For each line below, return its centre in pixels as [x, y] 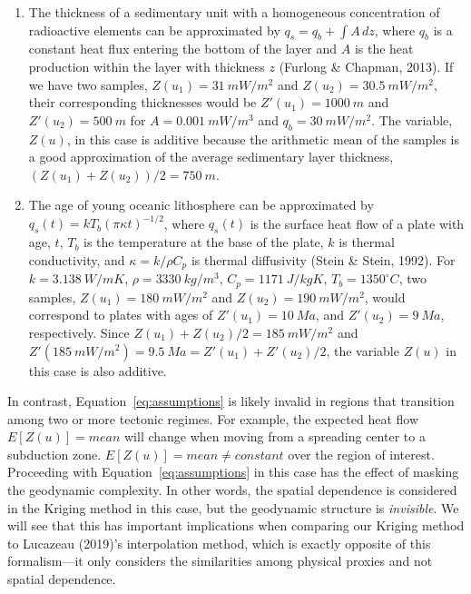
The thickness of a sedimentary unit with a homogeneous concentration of [234, 12]
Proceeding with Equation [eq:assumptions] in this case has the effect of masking [233, 472]
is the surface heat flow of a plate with [357, 223]
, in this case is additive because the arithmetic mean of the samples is [263, 139]
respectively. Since [79, 332]
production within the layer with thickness [147, 66]
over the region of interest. [361, 454]
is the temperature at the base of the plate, [204, 242]
